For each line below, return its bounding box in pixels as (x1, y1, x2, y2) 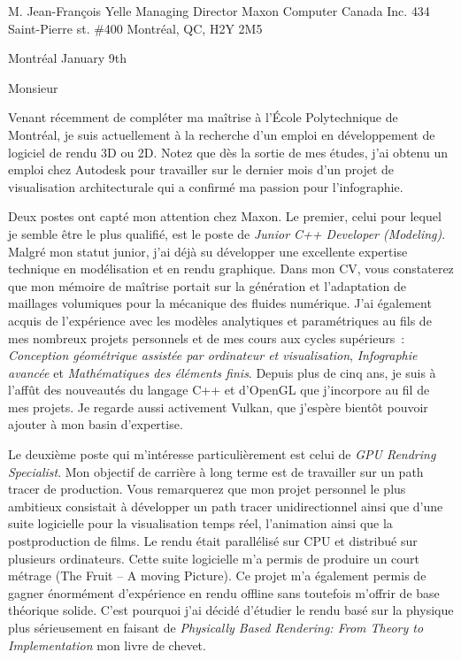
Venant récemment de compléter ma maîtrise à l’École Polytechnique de (8, 108, 398, 127)
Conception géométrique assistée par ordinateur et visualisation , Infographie (8, 346, 418, 365)
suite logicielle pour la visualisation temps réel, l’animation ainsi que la (8, 514, 393, 533)
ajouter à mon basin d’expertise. (8, 415, 183, 434)
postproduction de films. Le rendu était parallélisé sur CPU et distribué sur (8, 532, 418, 550)
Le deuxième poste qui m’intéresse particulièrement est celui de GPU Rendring (8, 445, 436, 464)
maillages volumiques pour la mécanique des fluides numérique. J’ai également (8, 294, 432, 312)
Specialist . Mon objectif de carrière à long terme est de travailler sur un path (8, 462, 424, 480)
